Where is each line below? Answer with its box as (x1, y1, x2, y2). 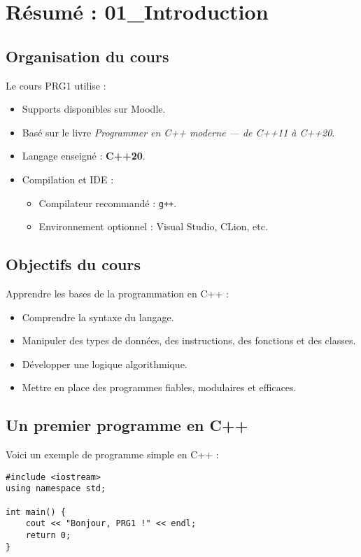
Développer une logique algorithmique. (22, 356, 187, 371)
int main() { (6, 507, 66, 517)
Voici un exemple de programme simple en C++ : (6, 447, 219, 462)
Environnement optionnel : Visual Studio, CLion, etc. (38, 219, 268, 234)
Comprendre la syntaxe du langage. (22, 309, 174, 324)
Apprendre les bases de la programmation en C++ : (6, 286, 229, 300)
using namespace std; (6, 484, 106, 494)
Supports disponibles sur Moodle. (22, 101, 166, 116)
